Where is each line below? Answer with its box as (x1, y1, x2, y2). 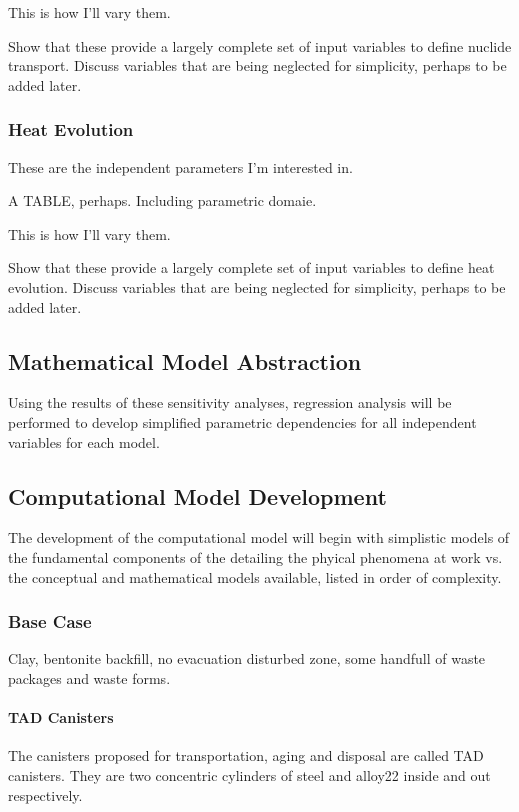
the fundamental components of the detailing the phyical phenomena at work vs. (8, 546, 503, 567)
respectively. (8, 784, 83, 805)
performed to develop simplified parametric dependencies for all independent (8, 411, 477, 432)
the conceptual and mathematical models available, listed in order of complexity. (8, 566, 502, 587)
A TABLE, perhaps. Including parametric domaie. (8, 190, 317, 211)
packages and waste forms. (8, 667, 171, 688)
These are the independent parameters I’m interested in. (8, 156, 353, 177)
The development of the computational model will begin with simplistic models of (8, 527, 510, 548)
